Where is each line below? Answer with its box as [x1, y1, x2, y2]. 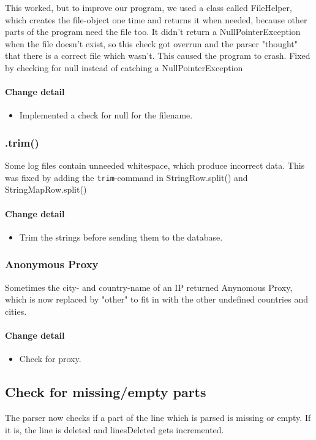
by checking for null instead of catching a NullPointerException [5, 61, 243, 74]
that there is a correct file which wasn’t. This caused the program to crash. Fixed [5, 49, 310, 62]
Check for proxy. [19, 352, 81, 365]
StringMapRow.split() [5, 183, 87, 196]
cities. [5, 304, 27, 317]
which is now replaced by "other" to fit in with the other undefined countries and [5, 293, 308, 306]
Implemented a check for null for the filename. [19, 109, 193, 122]
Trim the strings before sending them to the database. [19, 230, 223, 243]
